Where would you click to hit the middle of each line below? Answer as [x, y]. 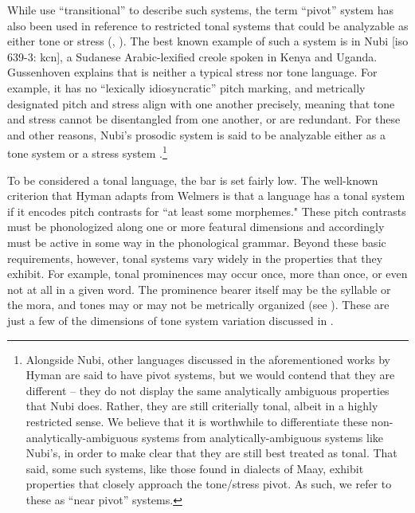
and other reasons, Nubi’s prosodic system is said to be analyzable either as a [196, 134]
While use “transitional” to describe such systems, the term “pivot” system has [200, 10]
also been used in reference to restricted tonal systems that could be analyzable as [208, 25]
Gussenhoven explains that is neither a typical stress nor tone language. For [192, 72]
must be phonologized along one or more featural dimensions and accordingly [196, 227]
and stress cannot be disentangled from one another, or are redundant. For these [204, 119]
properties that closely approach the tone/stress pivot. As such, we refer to [209, 484]
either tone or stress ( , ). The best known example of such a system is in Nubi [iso [208, 41]
